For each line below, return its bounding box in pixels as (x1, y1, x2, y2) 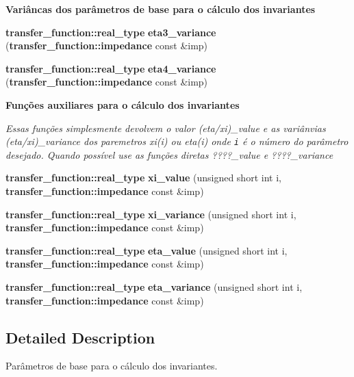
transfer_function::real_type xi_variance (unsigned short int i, (5, 207, 296, 221)
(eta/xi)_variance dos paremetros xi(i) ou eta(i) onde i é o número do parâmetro (5, 134, 349, 148)
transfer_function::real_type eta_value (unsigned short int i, (5, 243, 288, 257)
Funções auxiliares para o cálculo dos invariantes (5, 97, 240, 112)
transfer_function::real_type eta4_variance (5, 61, 216, 75)
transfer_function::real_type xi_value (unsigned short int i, (5, 170, 281, 185)
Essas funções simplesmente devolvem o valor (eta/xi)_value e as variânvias (5, 120, 326, 135)
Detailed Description (5, 326, 155, 348)
